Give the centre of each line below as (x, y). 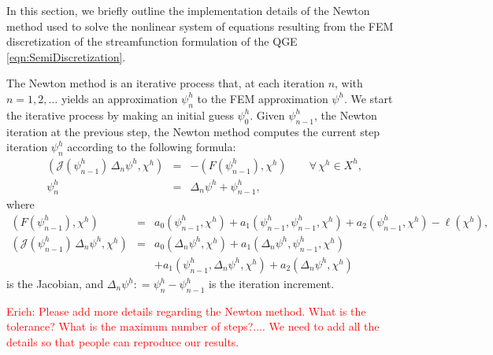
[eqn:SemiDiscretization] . (66, 56)
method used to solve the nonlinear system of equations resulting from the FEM (200, 26)
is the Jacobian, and (55, 283)
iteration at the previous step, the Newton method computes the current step (193, 131)
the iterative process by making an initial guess (120, 115)
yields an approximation (119, 98)
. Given (267, 115)
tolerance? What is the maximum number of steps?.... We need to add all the (193, 326)
